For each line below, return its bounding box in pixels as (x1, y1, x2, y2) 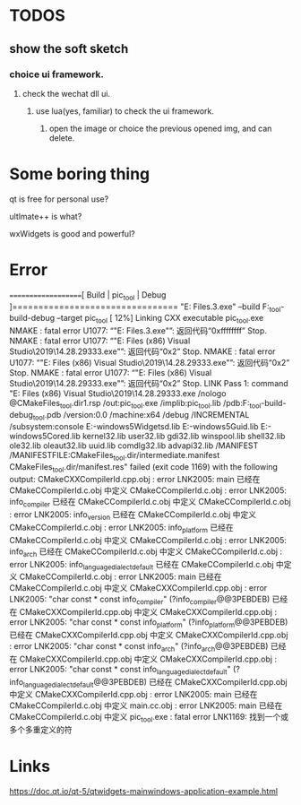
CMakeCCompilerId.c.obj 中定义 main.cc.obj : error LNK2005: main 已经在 (9, 700, 283, 711)
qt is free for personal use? (9, 194, 109, 204)
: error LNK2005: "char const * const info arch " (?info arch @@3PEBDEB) (9, 640, 269, 654)
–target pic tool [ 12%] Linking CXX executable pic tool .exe (56, 313, 264, 325)
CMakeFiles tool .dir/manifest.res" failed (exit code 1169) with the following (9, 461, 278, 474)
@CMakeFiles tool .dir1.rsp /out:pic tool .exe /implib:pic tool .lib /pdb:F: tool (9, 398, 262, 411)
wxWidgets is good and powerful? (9, 228, 136, 238)
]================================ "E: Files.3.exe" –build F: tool (9, 301, 281, 314)
